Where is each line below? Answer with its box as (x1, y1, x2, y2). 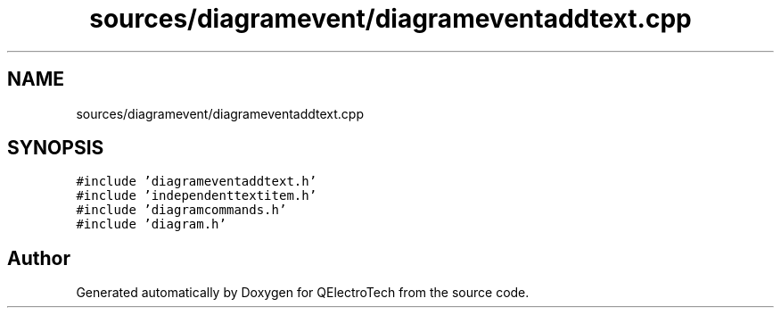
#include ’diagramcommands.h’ (76, 203, 287, 218)
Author (7, 246, 70, 269)
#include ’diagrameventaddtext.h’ (76, 174, 317, 189)
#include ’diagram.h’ (76, 217, 226, 232)
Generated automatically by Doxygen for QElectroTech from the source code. (76, 285, 530, 301)
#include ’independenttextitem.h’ (76, 188, 317, 203)
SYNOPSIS (7, 137, 104, 160)
